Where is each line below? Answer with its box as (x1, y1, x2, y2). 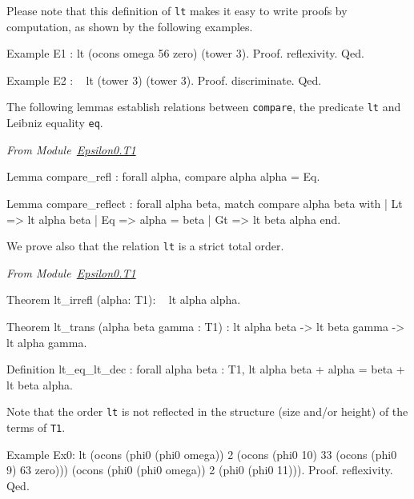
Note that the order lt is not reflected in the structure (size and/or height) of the (6, 403, 408, 420)
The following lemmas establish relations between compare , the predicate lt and (6, 98, 401, 115)
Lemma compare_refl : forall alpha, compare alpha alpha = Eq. (6, 168, 320, 185)
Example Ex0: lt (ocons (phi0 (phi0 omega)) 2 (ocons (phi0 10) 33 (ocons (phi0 (6, 445, 397, 462)
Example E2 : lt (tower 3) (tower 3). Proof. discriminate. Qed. (6, 71, 322, 88)
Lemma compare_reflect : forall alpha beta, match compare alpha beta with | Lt (6, 194, 403, 211)
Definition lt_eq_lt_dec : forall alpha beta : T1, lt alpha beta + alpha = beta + (6, 361, 405, 377)
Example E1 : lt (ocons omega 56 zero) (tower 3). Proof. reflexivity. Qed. (6, 45, 364, 62)
